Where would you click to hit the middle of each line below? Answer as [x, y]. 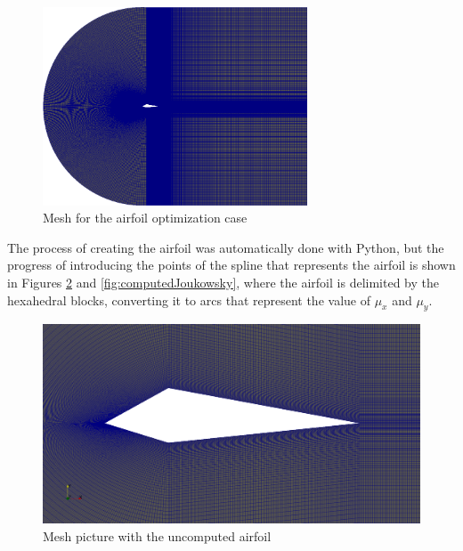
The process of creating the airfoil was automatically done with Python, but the [226, 247]
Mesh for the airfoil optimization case [145, 218]
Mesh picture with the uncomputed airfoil [157, 535]
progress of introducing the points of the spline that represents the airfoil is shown [231, 265]
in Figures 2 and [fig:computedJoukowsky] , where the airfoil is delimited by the [223, 282]
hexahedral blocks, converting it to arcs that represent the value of [189, 300]
